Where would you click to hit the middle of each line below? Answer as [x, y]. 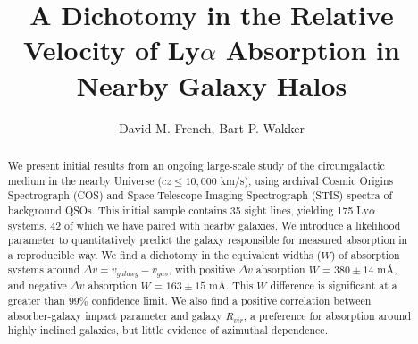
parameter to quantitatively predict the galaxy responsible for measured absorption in [208, 240]
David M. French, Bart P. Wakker [212, 127]
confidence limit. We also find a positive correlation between [231, 301]
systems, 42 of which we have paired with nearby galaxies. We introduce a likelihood [204, 225]
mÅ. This [231, 285]
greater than [36, 301]
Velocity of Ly [112, 50]
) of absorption [365, 254]
